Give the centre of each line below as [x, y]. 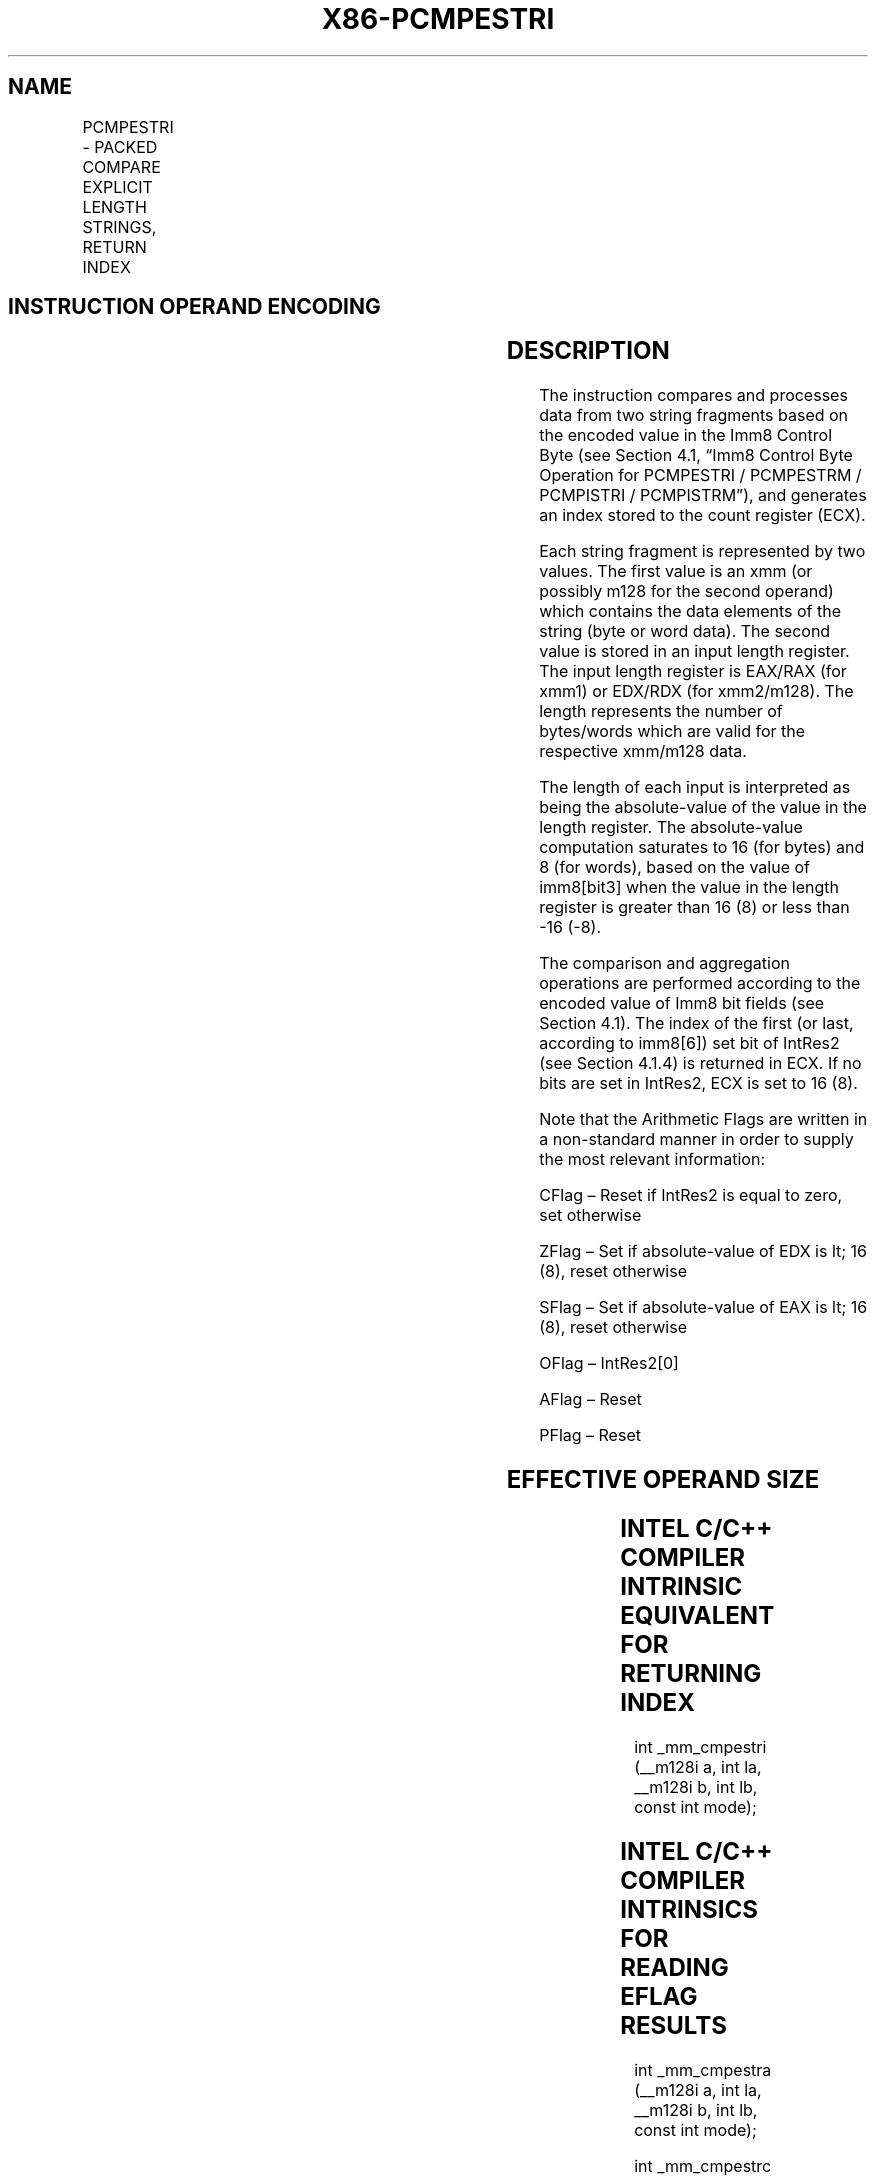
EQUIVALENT [697, 1616]
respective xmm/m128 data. [643, 751]
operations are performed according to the [700, 983]
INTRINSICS [689, 1909]
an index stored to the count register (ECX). [702, 515]
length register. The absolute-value [671, 827]
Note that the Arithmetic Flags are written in [703, 1119]
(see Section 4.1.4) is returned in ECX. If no [700, 1063]
